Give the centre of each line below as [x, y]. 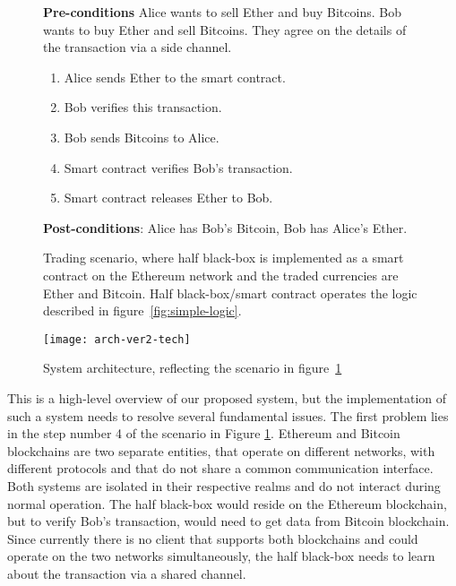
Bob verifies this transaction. [143, 107]
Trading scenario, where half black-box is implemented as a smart [224, 258]
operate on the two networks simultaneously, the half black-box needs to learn [221, 556]
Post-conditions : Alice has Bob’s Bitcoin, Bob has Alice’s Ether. [225, 227]
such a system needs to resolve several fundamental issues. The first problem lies [228, 415]
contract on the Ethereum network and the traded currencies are [221, 275]
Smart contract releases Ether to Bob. [168, 198]
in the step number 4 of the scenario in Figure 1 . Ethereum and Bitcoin [204, 433]
